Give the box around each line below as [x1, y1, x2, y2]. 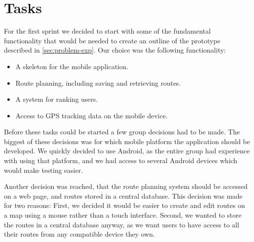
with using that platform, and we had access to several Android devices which [4, 155, 237, 166]
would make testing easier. [4, 165, 83, 175]
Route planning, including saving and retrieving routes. [15, 77, 181, 88]
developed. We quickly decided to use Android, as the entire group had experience [4, 146, 250, 156]
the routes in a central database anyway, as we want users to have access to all [4, 219, 239, 229]
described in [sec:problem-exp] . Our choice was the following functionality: [4, 45, 226, 55]
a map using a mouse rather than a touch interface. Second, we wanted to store [4, 210, 242, 220]
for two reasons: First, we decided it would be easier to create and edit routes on [4, 200, 245, 210]
